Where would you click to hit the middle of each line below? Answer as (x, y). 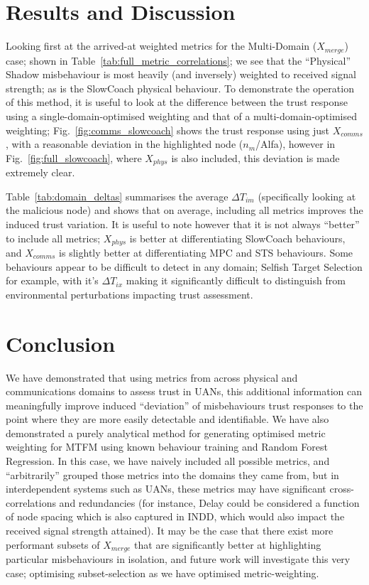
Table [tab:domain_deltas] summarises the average (117, 196)
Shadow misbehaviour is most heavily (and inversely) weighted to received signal (181, 74)
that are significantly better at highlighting (228, 544)
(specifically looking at (307, 196)
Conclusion (61, 343)
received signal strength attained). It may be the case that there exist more (170, 531)
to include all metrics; (53, 238)
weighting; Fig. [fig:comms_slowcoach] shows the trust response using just (167, 130)
